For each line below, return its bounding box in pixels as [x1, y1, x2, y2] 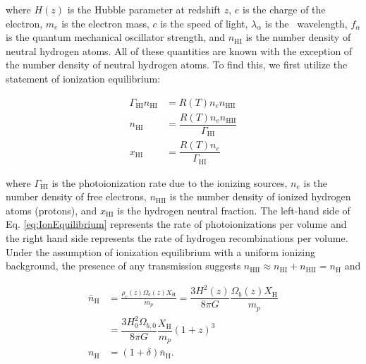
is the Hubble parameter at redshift [67, 2, 221, 16]
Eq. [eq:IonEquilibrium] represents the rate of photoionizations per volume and [6, 217, 347, 231]
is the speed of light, [160, 16, 248, 30]
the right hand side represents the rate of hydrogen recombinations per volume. [6, 231, 348, 245]
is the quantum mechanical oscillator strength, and [6, 30, 226, 44]
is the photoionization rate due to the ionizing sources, [51, 175, 288, 190]
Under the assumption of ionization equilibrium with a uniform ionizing [6, 244, 316, 259]
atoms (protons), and [6, 202, 97, 217]
